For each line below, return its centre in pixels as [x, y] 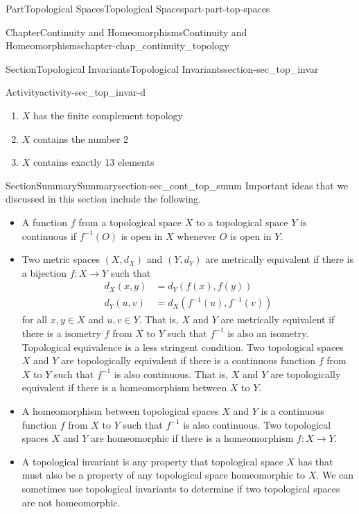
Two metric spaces [61, 259]
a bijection [44, 272]
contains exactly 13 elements [94, 162]
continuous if [49, 235]
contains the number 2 [81, 138]
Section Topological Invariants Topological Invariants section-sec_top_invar [162, 68]
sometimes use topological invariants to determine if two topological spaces [181, 488]
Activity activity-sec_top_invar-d [76, 92]
